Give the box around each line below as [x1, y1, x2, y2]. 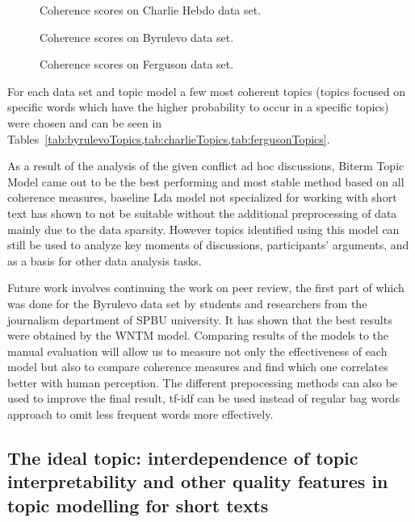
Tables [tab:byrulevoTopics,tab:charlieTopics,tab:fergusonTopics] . [7, 130, 330, 147]
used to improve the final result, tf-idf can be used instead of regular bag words [7, 390, 400, 407]
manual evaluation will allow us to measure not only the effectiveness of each [7, 342, 388, 359]
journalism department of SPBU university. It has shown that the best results [7, 311, 392, 328]
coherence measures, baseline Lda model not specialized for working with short [7, 189, 397, 206]
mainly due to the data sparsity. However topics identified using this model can [7, 220, 400, 237]
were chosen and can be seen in [7, 114, 162, 131]
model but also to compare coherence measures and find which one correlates [7, 358, 388, 375]
